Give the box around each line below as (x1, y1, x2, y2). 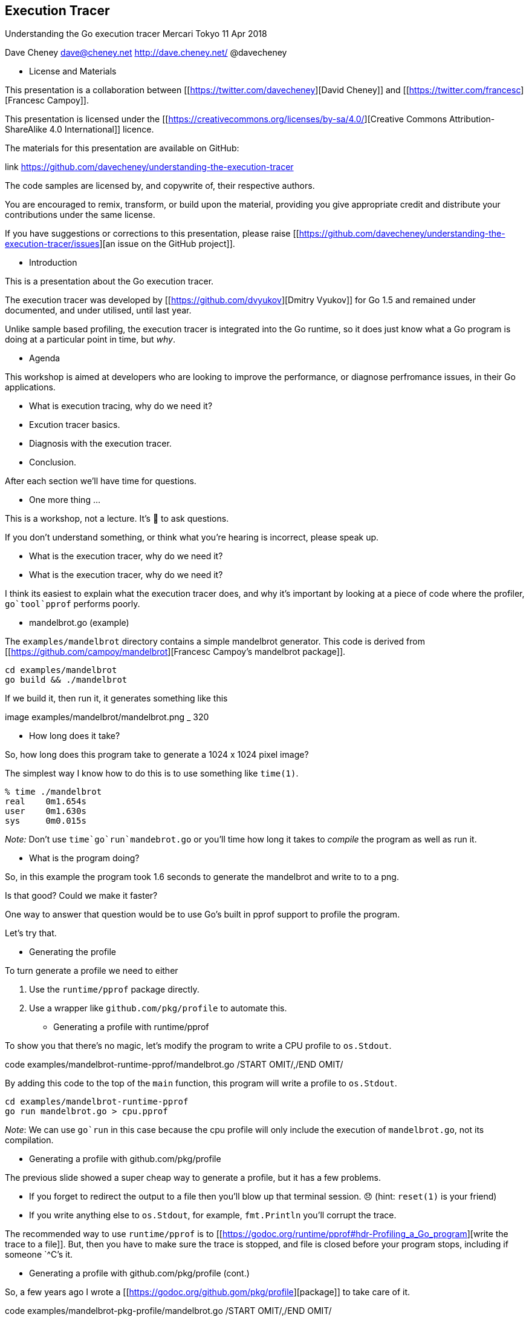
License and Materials (29, 66, 117, 77)
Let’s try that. (5, 928, 57, 939)
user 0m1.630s (5, 806, 86, 816)
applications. (5, 382, 56, 393)
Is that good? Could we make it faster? (5, 890, 158, 901)
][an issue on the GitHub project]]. (99, 238, 235, 249)
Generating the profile (29, 947, 117, 957)
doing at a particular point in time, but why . (5, 334, 176, 345)
